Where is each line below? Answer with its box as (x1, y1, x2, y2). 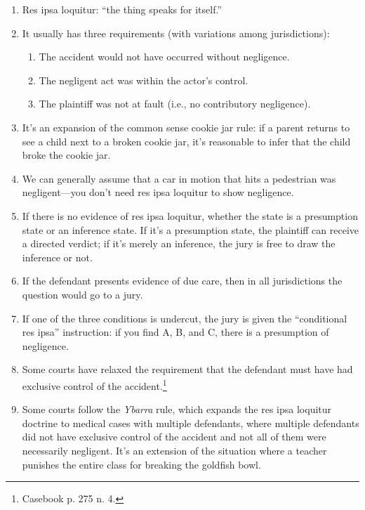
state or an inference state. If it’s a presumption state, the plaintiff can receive (22, 222, 359, 237)
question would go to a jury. (22, 287, 143, 301)
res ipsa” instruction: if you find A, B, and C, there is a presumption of (22, 325, 329, 339)
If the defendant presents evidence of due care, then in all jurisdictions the (22, 273, 343, 288)
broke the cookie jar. (22, 148, 111, 162)
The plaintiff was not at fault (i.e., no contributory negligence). (39, 96, 311, 111)
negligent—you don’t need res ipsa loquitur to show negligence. (22, 185, 294, 200)
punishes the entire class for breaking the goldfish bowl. (22, 457, 261, 471)
